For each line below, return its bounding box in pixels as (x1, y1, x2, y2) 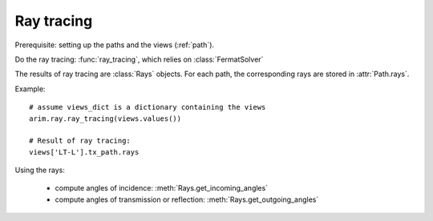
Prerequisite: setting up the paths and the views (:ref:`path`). (14, 40, 215, 50)
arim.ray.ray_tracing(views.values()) (29, 114, 182, 123)
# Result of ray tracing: (29, 136, 132, 146)
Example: (14, 84, 46, 94)
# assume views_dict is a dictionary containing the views (29, 102, 266, 112)
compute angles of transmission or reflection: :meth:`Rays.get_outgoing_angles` (55, 195, 319, 204)
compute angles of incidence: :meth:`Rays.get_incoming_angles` (55, 183, 269, 193)
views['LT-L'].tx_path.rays (29, 147, 140, 156)
